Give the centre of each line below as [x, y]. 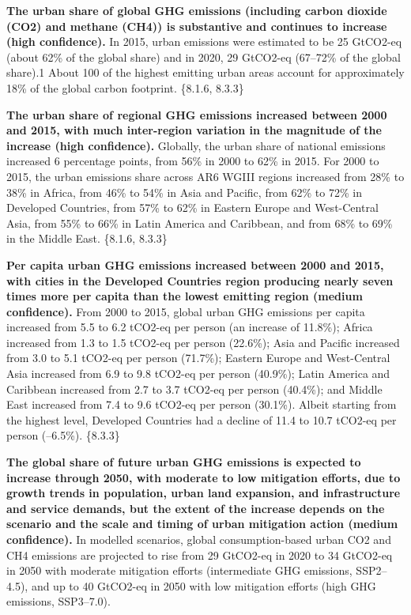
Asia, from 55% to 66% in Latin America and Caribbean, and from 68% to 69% [200, 223]
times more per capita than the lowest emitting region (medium [185, 296]
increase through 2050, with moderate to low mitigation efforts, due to [204, 477]
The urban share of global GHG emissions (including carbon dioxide [197, 10]
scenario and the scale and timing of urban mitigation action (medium [202, 524]
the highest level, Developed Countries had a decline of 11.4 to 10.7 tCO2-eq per [202, 419]
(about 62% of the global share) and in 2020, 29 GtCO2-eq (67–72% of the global [204, 57]
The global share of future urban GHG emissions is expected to [184, 462]
